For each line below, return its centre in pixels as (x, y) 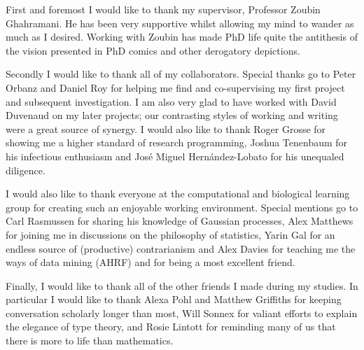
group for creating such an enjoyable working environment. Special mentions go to (182, 207)
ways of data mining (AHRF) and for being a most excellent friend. (150, 262)
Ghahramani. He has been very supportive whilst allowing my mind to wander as (180, 23)
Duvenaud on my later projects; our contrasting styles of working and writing (172, 115)
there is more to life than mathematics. (90, 341)
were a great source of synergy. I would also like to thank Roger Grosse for (166, 128)
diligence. (26, 170)
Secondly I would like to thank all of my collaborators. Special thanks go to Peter (181, 74)
